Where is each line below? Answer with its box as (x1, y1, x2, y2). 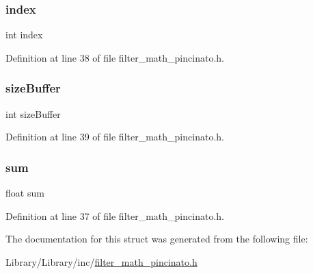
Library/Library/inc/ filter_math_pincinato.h (5, 254, 198, 269)
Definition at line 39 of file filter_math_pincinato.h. (5, 129, 224, 144)
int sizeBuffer (5, 106, 61, 121)
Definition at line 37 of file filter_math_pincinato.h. (5, 208, 224, 223)
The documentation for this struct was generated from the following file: (5, 232, 308, 246)
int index (5, 27, 43, 42)
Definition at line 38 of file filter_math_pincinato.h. (5, 50, 224, 64)
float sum (5, 186, 44, 200)
